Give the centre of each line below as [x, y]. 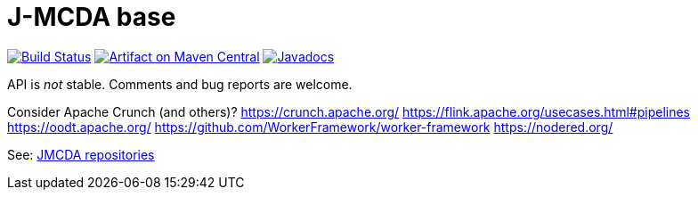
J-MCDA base [92, 17]
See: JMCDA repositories [81, 154]
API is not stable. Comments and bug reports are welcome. [180, 84]
